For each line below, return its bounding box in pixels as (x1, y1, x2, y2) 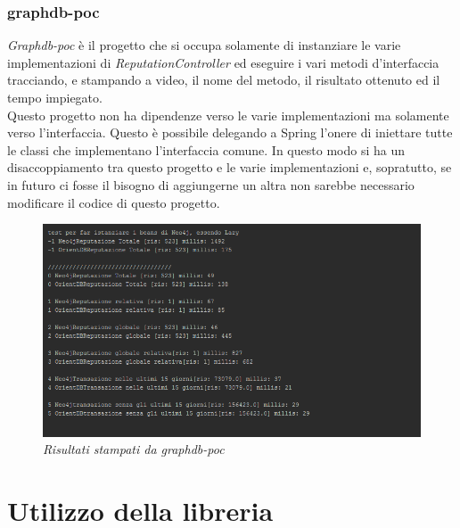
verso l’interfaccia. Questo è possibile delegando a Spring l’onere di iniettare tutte (7, 123, 453, 142)
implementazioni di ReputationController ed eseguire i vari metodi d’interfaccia (7, 53, 439, 71)
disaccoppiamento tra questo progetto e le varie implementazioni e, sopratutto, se (7, 158, 452, 177)
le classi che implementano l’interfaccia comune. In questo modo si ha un (7, 140, 405, 159)
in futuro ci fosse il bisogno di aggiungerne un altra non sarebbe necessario (7, 175, 415, 194)
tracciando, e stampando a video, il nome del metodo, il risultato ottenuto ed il (7, 70, 440, 89)
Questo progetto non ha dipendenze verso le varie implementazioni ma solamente (7, 105, 449, 124)
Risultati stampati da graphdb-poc (43, 440, 225, 458)
